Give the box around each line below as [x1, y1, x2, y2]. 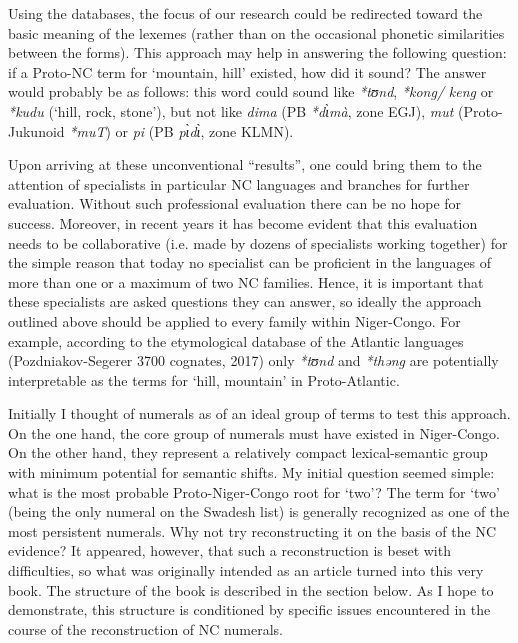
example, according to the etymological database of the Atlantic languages [8, 330, 464, 351]
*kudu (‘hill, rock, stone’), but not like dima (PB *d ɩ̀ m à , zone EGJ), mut [8, 100, 454, 121]
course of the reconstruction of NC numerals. [8, 618, 283, 639]
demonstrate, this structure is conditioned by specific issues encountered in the [8, 599, 491, 620]
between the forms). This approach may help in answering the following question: [8, 42, 507, 63]
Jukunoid [8, 120, 65, 141]
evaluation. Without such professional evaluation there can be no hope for [8, 193, 462, 214]
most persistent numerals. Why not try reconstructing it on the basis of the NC [8, 520, 496, 541]
